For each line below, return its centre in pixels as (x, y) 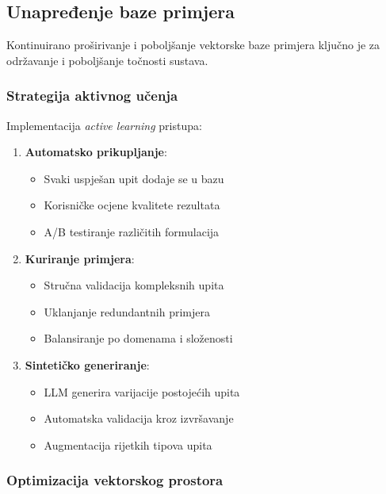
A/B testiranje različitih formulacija (132, 231)
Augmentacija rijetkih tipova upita (128, 444)
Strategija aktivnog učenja (92, 96)
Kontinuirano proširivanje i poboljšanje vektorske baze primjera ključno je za (193, 45)
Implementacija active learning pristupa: (104, 125)
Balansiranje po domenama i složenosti (138, 338)
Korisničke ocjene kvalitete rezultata (132, 205)
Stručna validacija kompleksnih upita (134, 285)
